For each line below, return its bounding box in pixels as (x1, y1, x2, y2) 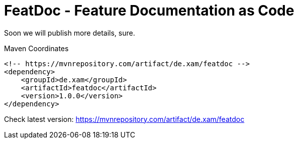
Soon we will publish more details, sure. (4, 28, 135, 37)
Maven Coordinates (4, 44, 69, 53)
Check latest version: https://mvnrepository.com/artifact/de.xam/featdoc (4, 114, 245, 123)
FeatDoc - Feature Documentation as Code (4, 2, 294, 19)
